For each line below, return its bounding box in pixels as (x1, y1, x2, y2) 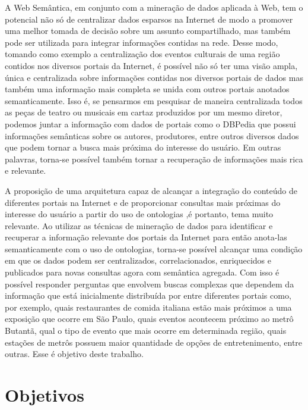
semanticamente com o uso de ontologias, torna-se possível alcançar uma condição (5, 242, 303, 255)
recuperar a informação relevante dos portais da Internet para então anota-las (5, 231, 287, 243)
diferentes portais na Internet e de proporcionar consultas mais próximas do (5, 196, 281, 208)
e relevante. (5, 164, 46, 177)
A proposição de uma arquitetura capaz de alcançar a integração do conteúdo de (5, 184, 297, 196)
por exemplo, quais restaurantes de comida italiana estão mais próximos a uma (5, 301, 292, 313)
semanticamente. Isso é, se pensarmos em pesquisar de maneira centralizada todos (5, 94, 303, 107)
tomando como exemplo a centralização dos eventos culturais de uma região (5, 48, 280, 60)
